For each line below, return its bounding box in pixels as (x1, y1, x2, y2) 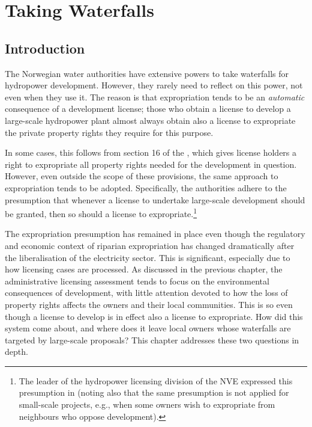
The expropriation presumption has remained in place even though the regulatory (5, 227, 305, 240)
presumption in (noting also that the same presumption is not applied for (19, 386, 289, 399)
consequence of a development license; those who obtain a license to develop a (5, 102, 291, 115)
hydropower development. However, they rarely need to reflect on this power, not (5, 79, 303, 91)
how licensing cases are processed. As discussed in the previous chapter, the (5, 263, 283, 275)
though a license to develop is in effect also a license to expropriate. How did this (5, 310, 303, 322)
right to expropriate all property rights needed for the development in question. (5, 158, 297, 170)
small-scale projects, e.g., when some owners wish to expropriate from (19, 398, 275, 411)
